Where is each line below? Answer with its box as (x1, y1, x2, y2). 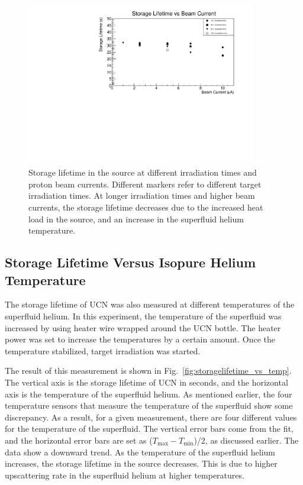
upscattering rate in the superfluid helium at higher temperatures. (5, 468, 244, 481)
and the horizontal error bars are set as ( (5, 434, 153, 446)
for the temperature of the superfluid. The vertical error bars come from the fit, (5, 422, 294, 435)
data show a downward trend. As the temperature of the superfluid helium (5, 445, 276, 458)
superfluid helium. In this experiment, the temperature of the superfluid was (5, 310, 282, 322)
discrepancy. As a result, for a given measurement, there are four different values (5, 410, 297, 423)
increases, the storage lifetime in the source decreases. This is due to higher (5, 457, 278, 470)
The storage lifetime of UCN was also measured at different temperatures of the (5, 298, 295, 311)
